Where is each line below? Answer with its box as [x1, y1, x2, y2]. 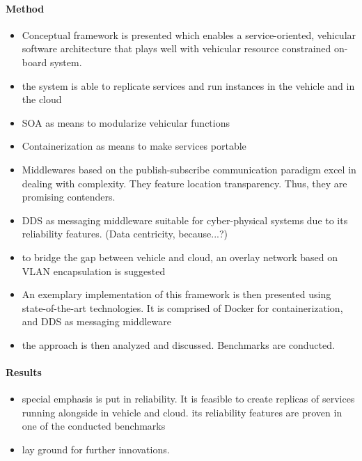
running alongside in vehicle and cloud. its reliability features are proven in [22, 405, 343, 419]
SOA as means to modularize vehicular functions [22, 115, 230, 130]
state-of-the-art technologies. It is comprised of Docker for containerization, [22, 300, 343, 315]
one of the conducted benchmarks [22, 419, 166, 433]
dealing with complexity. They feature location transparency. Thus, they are [22, 175, 347, 190]
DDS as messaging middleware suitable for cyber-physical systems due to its [22, 212, 348, 227]
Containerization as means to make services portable [22, 139, 246, 153]
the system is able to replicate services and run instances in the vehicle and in [22, 78, 355, 93]
